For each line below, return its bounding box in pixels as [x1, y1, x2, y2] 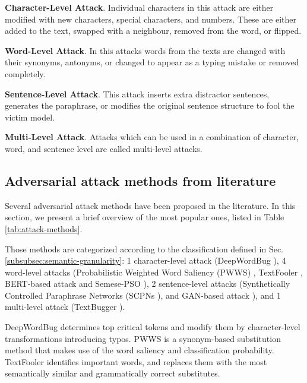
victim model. [5, 110, 55, 123]
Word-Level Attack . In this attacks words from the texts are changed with [5, 44, 286, 56]
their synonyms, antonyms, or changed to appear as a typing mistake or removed [5, 56, 299, 68]
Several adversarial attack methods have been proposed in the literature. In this [5, 199, 296, 211]
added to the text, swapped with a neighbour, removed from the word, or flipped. [5, 24, 302, 37]
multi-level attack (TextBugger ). [5, 300, 125, 313]
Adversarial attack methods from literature [5, 171, 276, 189]
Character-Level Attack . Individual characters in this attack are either [5, 1, 274, 13]
